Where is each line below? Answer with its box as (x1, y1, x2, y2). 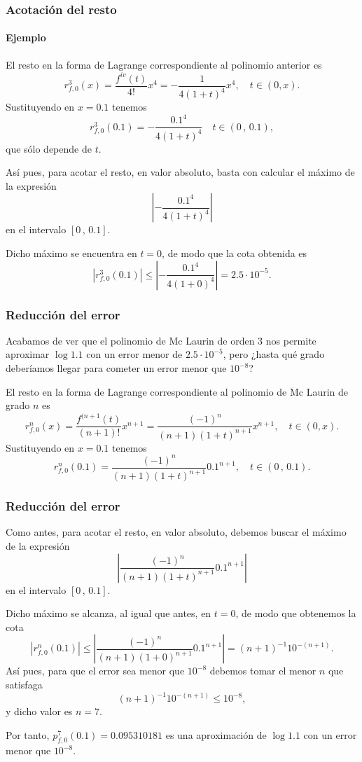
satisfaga (6, 677, 43, 691)
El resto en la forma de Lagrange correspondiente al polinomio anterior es (6, 57, 322, 71)
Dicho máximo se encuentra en (6, 246, 137, 261)
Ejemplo (6, 30, 46, 45)
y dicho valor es (6, 704, 73, 719)
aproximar (6, 347, 50, 361)
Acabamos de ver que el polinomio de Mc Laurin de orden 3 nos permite (6, 333, 316, 347)
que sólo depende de (6, 141, 92, 155)
